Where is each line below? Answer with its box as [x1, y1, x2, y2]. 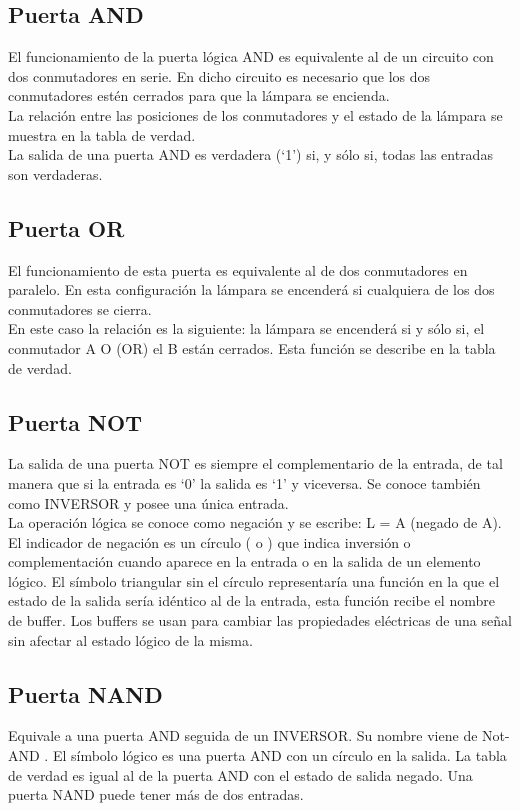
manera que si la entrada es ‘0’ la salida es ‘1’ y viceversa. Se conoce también [8, 472, 481, 493]
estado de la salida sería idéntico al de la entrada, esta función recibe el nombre [8, 590, 495, 611]
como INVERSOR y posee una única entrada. [8, 492, 289, 513]
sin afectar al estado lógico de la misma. [8, 629, 253, 650]
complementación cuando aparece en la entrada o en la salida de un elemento [8, 551, 481, 572]
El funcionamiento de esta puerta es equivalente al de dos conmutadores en [8, 259, 468, 280]
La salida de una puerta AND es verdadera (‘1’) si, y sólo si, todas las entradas [8, 144, 493, 165]
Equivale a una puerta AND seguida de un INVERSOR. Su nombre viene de [8, 725, 478, 746]
